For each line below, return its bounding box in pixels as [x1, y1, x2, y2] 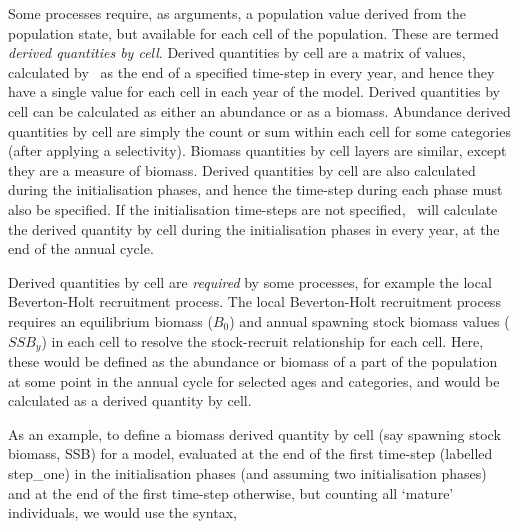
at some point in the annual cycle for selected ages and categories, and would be [8, 370, 500, 391]
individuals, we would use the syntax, [8, 502, 237, 523]
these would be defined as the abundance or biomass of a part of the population [8, 350, 498, 371]
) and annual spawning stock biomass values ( [229, 310, 510, 331]
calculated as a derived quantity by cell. [8, 390, 252, 411]
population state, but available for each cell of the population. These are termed [8, 22, 499, 43]
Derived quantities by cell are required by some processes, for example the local [8, 271, 492, 292]
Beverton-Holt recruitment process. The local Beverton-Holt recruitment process [8, 291, 501, 312]
